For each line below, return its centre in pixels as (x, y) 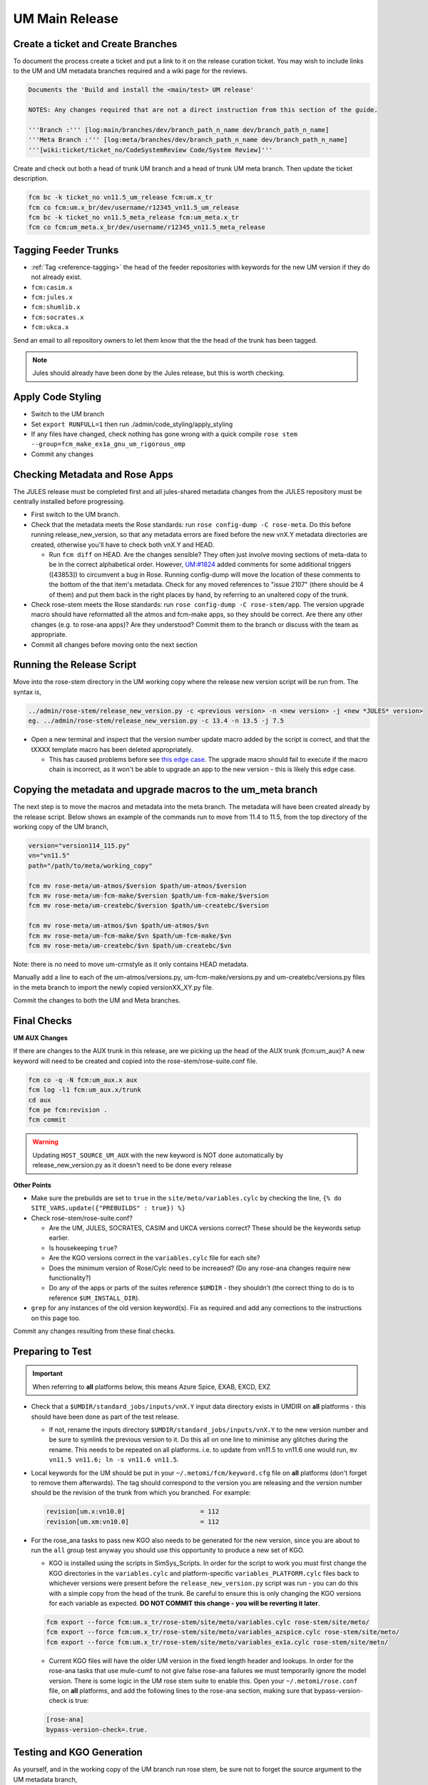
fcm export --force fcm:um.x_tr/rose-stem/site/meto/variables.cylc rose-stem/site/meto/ (208, 1622)
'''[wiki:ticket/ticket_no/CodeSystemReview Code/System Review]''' (151, 150)
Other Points (32, 1185)
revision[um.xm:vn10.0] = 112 (133, 1522)
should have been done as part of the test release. (105, 1417)
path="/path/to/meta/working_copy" (90, 865)
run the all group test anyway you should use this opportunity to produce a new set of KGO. (168, 1550)
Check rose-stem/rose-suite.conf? (82, 1218)
